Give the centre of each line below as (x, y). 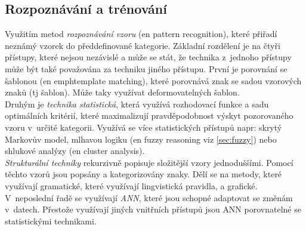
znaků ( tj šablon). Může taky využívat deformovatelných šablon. (122, 92)
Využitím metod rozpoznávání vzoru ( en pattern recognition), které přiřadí (141, 34)
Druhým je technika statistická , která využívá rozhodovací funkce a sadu (137, 104)
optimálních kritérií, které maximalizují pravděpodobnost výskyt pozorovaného (149, 115)
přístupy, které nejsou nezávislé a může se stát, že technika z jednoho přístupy (148, 57)
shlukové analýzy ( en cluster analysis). (75, 151)
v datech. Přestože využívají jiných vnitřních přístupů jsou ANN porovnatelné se (153, 209)
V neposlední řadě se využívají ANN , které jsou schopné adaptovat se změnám (149, 197)
